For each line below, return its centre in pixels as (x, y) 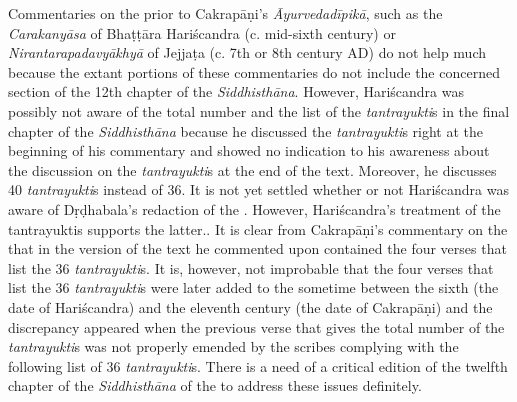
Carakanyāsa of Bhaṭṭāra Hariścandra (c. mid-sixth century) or (202, 32)
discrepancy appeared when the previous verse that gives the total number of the (256, 326)
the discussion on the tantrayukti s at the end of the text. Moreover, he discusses (252, 169)
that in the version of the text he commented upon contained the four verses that (257, 248)
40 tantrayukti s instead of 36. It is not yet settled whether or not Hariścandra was (258, 189)
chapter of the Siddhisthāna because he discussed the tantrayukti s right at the (246, 130)
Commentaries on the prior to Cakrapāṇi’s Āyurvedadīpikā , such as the (225, 13)
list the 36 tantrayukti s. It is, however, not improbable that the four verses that (251, 267)
